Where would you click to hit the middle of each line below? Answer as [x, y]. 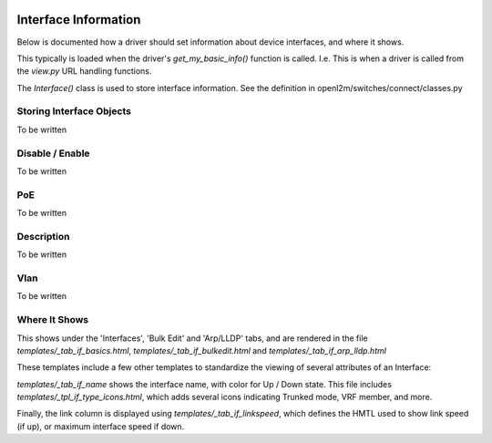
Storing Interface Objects [74, 111]
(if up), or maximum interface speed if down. [101, 426]
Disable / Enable [53, 153]
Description [43, 236]
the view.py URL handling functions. [84, 71]
